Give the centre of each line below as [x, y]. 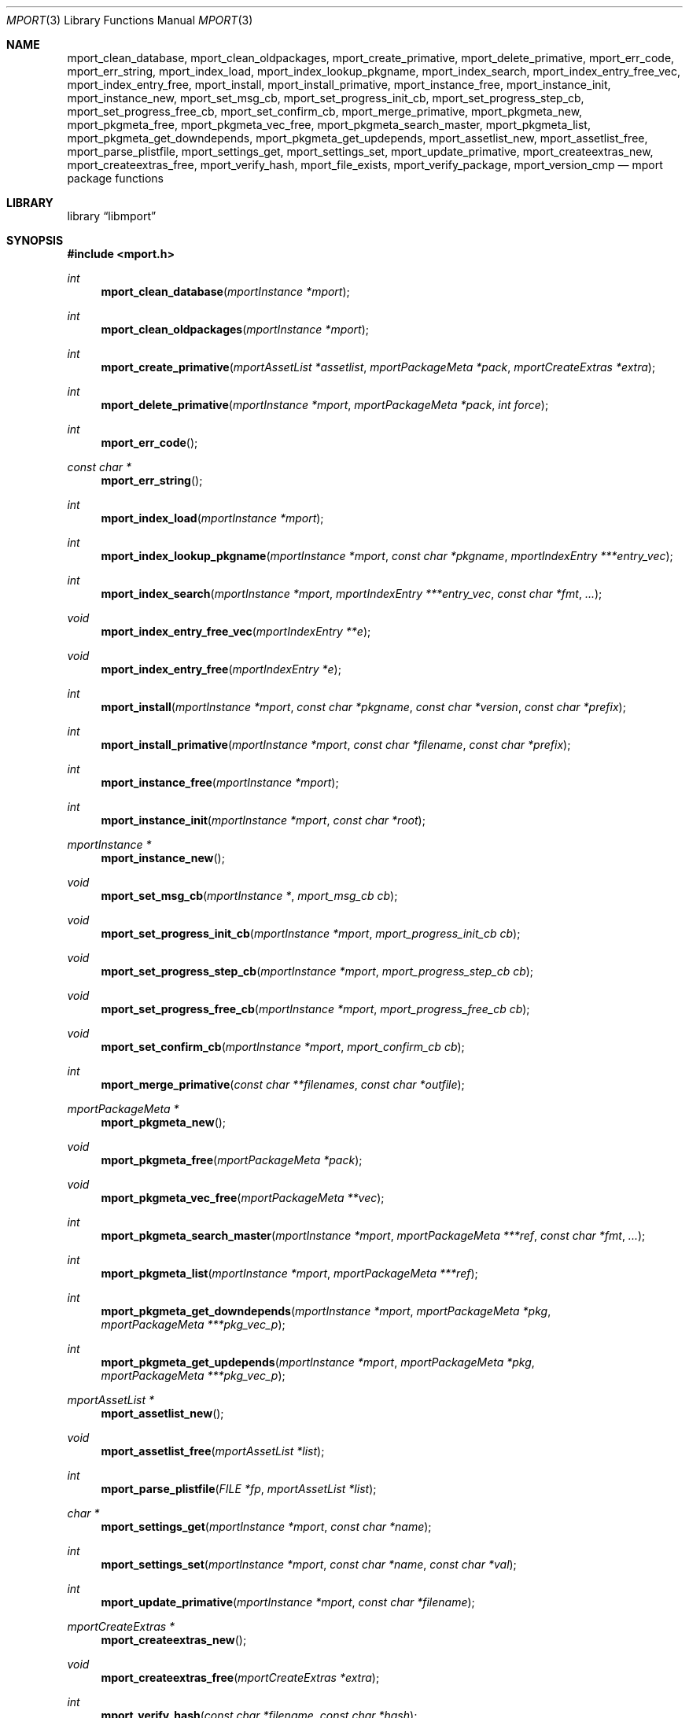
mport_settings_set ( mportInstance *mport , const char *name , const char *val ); [309, 1564]
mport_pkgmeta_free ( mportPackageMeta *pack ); [232, 1160]
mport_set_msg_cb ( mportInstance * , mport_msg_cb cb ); [249, 896]
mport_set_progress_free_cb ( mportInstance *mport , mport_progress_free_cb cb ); [315, 1009]
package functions [115, 178]
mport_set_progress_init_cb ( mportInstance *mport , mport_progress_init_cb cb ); [311, 933]
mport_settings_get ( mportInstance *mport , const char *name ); [266, 1526]
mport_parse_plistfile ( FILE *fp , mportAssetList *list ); [239, 1489]
